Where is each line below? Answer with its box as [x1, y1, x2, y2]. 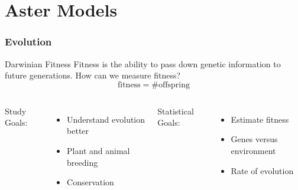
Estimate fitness [231, 113, 289, 125]
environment [231, 144, 276, 156]
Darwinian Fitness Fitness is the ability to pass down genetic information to [5, 57, 281, 70]
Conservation [67, 176, 114, 188]
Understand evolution [67, 113, 145, 125]
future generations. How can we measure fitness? [5, 69, 181, 81]
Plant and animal [67, 144, 130, 156]
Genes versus [231, 133, 278, 145]
